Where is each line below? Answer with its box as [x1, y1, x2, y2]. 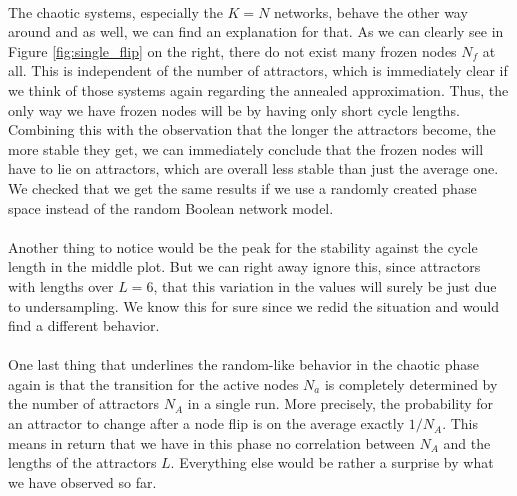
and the [443, 432, 491, 453]
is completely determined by [324, 373, 498, 394]
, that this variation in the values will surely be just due [153, 275, 497, 296]
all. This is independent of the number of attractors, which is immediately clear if [8, 60, 508, 81]
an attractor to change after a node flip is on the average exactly [8, 413, 405, 434]
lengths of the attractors [8, 452, 157, 473]
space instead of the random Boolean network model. [8, 197, 334, 218]
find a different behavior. [8, 315, 160, 336]
